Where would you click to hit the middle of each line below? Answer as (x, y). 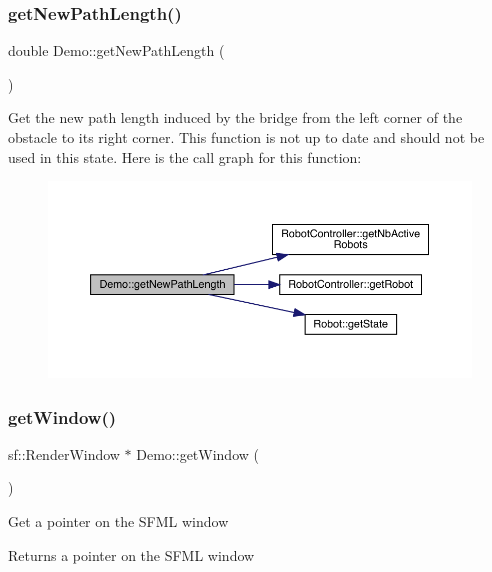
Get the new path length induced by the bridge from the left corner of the (235, 117)
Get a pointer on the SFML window (118, 520)
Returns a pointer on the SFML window (131, 554)
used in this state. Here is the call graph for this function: (185, 156)
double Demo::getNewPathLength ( (116, 50)
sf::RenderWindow (64, 453)
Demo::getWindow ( (197, 453)
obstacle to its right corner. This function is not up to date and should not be (246, 137)
